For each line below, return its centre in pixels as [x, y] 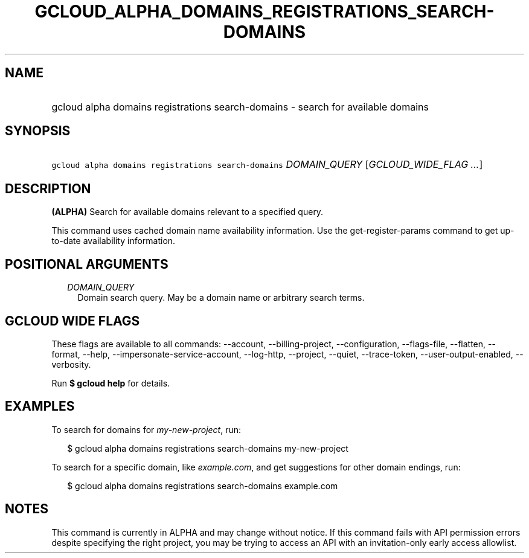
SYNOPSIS [38, 131]
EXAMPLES [40, 406]
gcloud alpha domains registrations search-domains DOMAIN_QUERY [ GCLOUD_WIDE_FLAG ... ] [267, 165]
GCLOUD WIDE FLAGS [72, 321]
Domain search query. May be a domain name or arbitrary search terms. [221, 298]
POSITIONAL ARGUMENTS [87, 264]
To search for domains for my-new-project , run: [146, 429]
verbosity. [71, 364]
